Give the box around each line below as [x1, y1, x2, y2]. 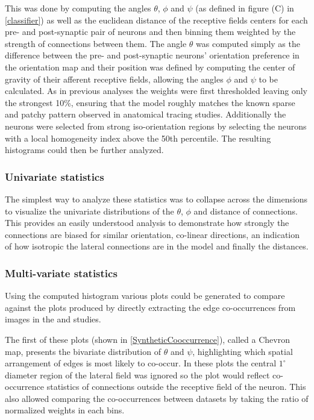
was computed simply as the [196, 37, 300, 49]
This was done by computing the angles [5, 2, 151, 14]
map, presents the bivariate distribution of [5, 345, 161, 357]
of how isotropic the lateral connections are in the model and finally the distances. [5, 240, 309, 252]
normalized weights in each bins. [5, 404, 125, 416]
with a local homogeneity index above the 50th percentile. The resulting [5, 131, 271, 144]
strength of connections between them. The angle [5, 37, 187, 49]
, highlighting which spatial [192, 345, 293, 357]
